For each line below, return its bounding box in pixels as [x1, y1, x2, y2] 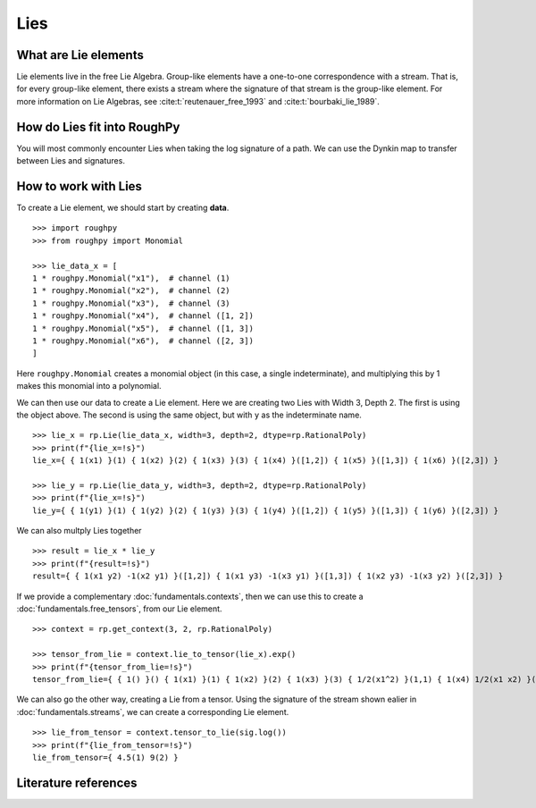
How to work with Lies [16, 179, 143, 194]
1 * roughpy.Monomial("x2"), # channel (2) [32, 286, 231, 296]
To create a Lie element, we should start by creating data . [16, 202, 230, 214]
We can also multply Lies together [16, 526, 142, 536]
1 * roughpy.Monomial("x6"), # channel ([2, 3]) [32, 335, 255, 346]
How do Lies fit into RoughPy [16, 119, 180, 134]
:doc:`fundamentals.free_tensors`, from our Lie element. [16, 603, 222, 614]
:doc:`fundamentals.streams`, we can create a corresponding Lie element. [16, 706, 289, 717]
